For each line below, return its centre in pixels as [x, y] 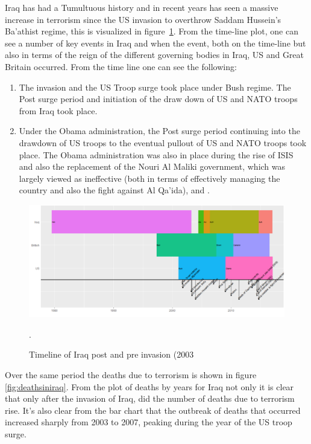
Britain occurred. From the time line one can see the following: [121, 66]
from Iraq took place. [58, 110]
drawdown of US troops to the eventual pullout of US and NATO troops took [163, 142]
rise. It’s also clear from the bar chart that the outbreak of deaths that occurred [153, 410]
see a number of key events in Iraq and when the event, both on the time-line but [155, 43]
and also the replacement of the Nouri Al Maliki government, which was [152, 166]
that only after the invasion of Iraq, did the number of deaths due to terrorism [150, 398]
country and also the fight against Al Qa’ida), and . [114, 190]
